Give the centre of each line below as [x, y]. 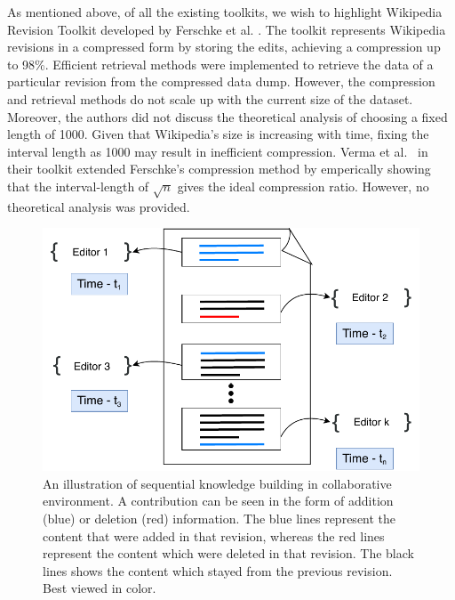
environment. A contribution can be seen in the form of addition [218, 501]
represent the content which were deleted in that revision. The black [228, 553]
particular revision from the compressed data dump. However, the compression [221, 81]
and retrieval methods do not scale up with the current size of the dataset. [210, 98]
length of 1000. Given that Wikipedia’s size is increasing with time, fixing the [218, 134]
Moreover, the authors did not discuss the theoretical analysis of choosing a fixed [227, 116]
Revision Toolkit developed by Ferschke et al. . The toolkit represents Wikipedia [227, 29]
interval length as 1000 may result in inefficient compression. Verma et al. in [218, 151]
